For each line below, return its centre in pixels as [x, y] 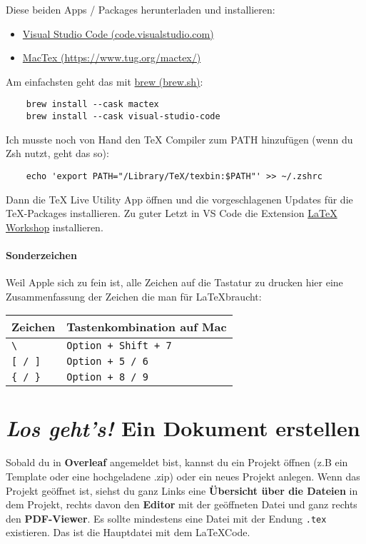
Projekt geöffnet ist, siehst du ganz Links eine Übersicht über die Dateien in [182, 490]
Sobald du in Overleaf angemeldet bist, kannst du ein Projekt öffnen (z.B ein [177, 462]
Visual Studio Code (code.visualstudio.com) [118, 33]
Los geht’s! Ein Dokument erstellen [183, 428]
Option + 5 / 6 [107, 362]
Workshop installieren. [55, 227]
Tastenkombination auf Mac [147, 327]
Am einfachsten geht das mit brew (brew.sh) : [105, 81]
